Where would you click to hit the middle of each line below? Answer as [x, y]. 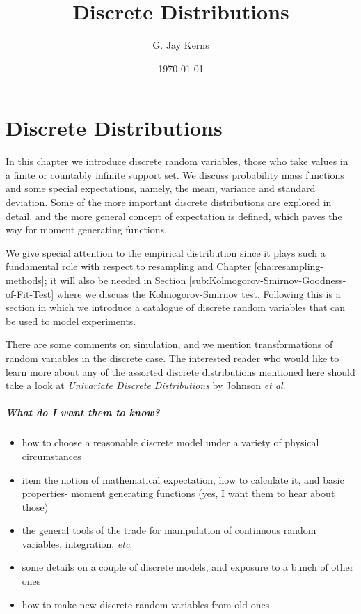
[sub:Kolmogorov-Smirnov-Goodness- [267, 280]
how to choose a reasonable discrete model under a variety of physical [170, 442]
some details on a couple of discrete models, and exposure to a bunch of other [188, 567]
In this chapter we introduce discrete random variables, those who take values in [177, 161]
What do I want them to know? [83, 412]
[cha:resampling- [289, 266]
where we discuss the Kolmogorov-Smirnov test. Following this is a [199, 293]
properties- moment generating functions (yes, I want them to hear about [178, 493]
